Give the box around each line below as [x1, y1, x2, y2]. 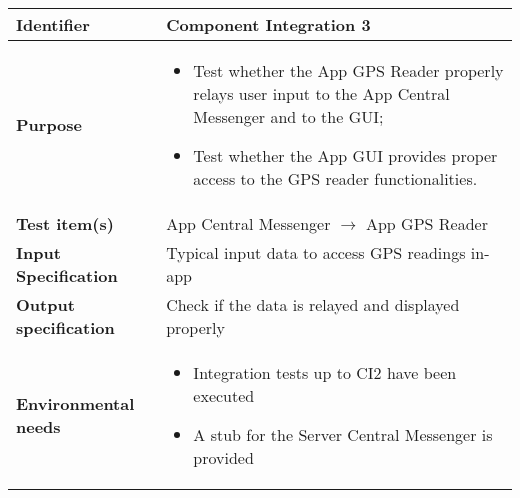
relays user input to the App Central [193, 82, 450, 105]
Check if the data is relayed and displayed [166, 293, 460, 316]
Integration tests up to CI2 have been [193, 361, 457, 384]
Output [16, 293, 75, 316]
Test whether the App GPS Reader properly [193, 59, 504, 82]
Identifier [16, 13, 90, 36]
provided [193, 446, 254, 469]
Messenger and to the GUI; [193, 105, 384, 128]
